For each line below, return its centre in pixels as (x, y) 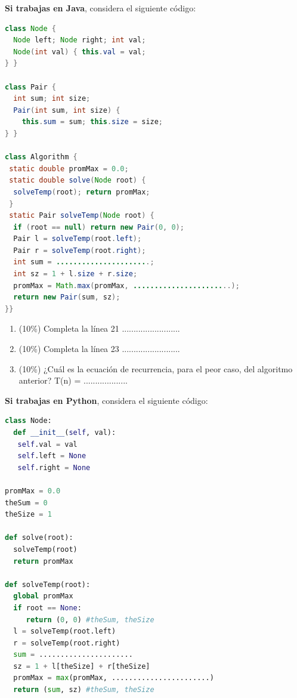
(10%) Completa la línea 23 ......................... (99, 349)
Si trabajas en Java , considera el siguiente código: (100, 8)
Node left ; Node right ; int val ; (80, 40)
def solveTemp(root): (48, 584)
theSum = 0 (26, 503)
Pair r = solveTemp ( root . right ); (80, 250)
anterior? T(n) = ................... (73, 380)
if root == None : (47, 608)
